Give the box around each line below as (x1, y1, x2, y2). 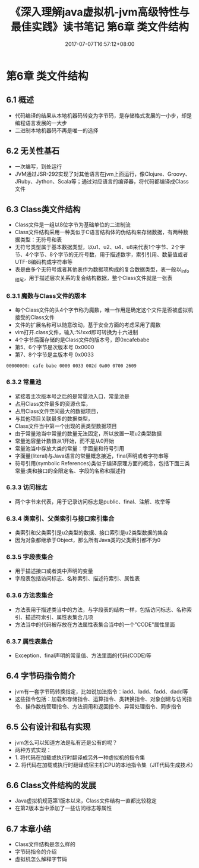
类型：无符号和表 (20, 236, 62, 243)
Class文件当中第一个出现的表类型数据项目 (14, 422, 118, 430)
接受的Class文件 (14, 314, 55, 321)
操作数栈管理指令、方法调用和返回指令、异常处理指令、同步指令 (25, 702, 182, 710)
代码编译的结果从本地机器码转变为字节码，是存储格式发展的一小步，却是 (14, 111, 192, 119)
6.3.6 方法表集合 (6, 591, 53, 599)
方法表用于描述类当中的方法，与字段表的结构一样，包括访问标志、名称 (14, 606, 187, 613)
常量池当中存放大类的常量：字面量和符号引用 (14, 444, 125, 452)
